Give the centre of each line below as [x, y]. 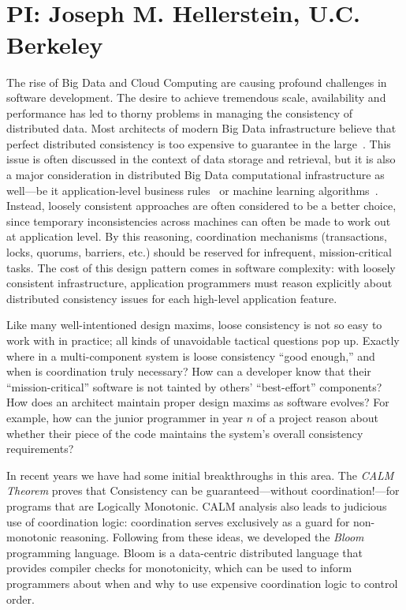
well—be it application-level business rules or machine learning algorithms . [192, 190]
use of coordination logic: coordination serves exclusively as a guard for [178, 521]
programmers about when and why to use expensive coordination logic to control [202, 583]
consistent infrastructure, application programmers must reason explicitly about [199, 283]
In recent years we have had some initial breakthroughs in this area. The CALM [200, 475]
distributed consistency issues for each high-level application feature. [172, 298]
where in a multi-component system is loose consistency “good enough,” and [191, 356]
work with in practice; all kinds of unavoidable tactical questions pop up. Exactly [203, 340]
